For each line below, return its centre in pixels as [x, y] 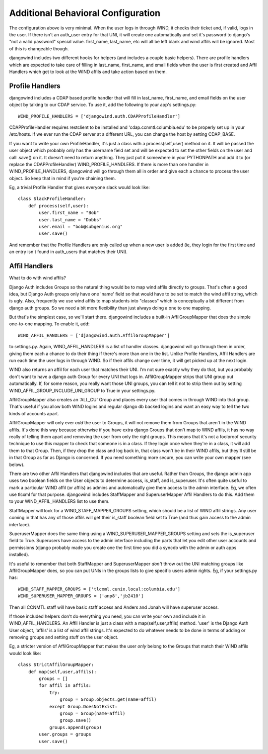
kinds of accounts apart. [34, 413]
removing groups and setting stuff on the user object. [64, 637]
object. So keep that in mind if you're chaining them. [63, 178]
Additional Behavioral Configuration [85, 13]
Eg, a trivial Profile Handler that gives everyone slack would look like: [79, 188]
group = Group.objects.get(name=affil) [108, 700]
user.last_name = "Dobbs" [70, 220]
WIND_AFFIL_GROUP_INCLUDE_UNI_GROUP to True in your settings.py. [82, 390]
